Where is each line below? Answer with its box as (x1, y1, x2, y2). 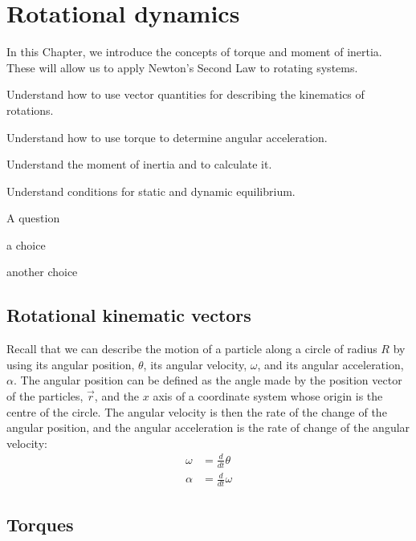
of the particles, (6, 388, 84, 405)
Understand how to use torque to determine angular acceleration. (6, 128, 328, 145)
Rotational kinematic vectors (6, 303, 251, 327)
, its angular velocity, (143, 356, 247, 372)
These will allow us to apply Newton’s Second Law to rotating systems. (6, 59, 358, 75)
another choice (6, 263, 78, 280)
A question (6, 209, 60, 226)
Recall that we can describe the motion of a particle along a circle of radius (6, 340, 377, 357)
